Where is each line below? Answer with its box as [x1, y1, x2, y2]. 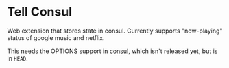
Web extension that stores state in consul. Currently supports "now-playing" [7, 27, 223, 35]
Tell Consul [7, 4, 73, 20]
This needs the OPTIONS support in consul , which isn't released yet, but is [7, 47, 218, 55]
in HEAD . [7, 54, 29, 62]
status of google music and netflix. [7, 33, 105, 41]
